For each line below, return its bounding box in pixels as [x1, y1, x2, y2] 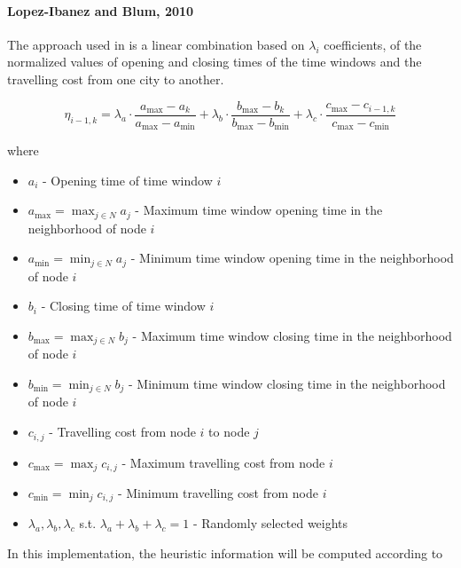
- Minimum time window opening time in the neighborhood [130, 248, 454, 267]
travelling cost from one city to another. [7, 69, 224, 88]
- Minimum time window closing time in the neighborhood [128, 375, 446, 393]
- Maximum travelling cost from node [121, 453, 325, 471]
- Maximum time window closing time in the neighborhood [132, 326, 452, 344]
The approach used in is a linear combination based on [7, 35, 305, 53]
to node [208, 422, 250, 441]
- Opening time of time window [43, 170, 213, 189]
